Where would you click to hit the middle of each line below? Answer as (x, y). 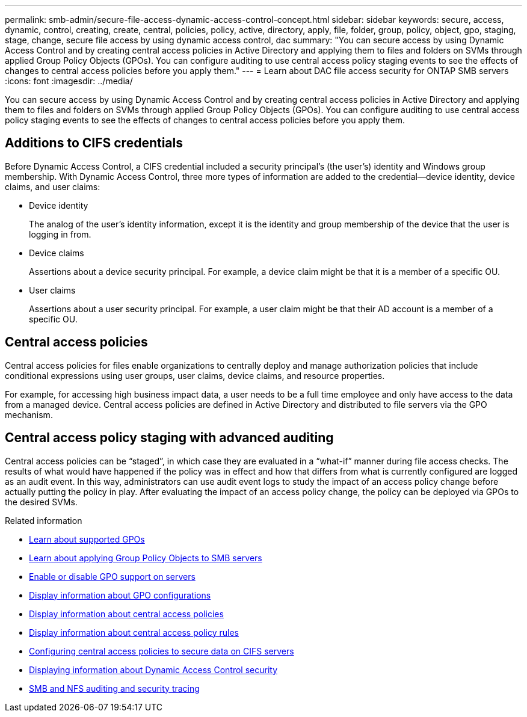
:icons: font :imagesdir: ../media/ (69, 81)
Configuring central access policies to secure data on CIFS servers (162, 651)
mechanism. (29, 414)
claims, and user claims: (53, 186)
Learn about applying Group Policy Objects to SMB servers (146, 558)
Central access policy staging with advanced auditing (169, 438)
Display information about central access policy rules (134, 632)
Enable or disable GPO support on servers (112, 576)
